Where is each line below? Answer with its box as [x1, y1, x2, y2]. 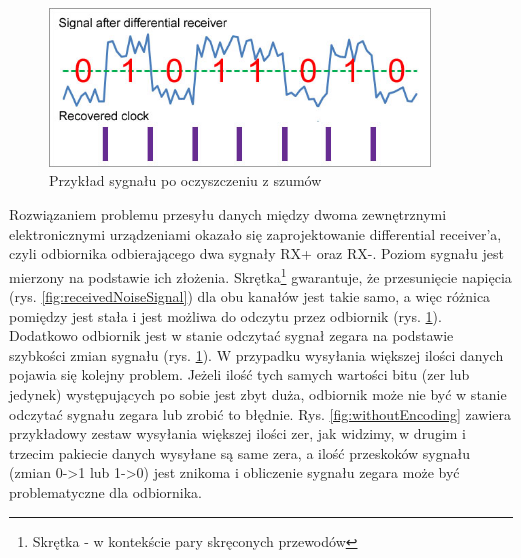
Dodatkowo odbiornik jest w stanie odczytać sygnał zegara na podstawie [9, 325, 454, 346]
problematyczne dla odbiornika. [9, 482, 203, 503]
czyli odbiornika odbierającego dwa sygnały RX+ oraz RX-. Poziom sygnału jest [9, 243, 504, 264]
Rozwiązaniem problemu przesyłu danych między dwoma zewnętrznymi [9, 204, 447, 225]
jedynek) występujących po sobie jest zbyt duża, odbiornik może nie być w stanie [9, 384, 507, 405]
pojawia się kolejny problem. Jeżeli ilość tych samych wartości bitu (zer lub [9, 364, 470, 385]
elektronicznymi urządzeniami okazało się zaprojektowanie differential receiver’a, [9, 223, 502, 244]
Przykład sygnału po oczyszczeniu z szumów [49, 170, 322, 191]
